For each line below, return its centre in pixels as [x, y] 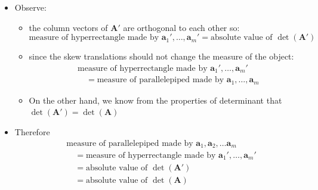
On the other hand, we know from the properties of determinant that [155, 100]
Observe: [30, 7]
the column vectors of [68, 27]
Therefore [32, 131]
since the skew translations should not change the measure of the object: [161, 56]
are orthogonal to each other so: [181, 27]
